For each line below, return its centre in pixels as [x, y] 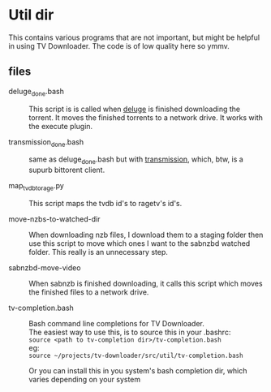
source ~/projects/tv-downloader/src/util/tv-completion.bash [136, 355]
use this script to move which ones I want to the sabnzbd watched [140, 243]
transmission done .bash [46, 142]
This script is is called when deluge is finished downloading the [135, 109]
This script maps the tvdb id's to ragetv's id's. [105, 203]
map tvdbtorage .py [37, 187]
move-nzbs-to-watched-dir [54, 219]
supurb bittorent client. [67, 170]
